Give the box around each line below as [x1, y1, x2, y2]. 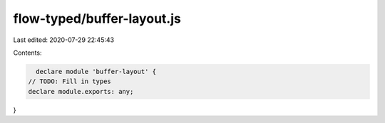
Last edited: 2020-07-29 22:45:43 [13, 36, 114, 44]
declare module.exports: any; [28, 87, 134, 95]
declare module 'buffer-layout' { [36, 68, 157, 75]
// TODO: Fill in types [28, 77, 112, 85]
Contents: [13, 48, 42, 57]
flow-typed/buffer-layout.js [13, 11, 181, 26]
